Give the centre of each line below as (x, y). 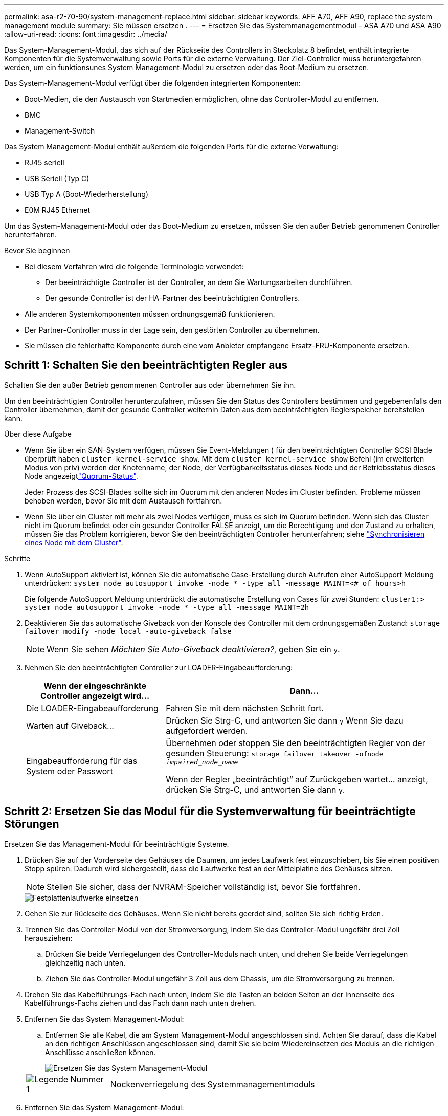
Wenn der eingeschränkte (95, 685)
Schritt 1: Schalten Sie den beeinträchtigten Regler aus (146, 365)
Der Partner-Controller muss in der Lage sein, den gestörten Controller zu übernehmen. (172, 330)
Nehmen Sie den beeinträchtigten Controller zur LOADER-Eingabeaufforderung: (159, 667)
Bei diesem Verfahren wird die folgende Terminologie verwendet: (134, 266)
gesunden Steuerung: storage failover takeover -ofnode (275, 753)
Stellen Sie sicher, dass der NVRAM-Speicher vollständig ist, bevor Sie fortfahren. (204, 887)
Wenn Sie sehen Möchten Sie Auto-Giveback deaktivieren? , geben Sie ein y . (193, 649)
